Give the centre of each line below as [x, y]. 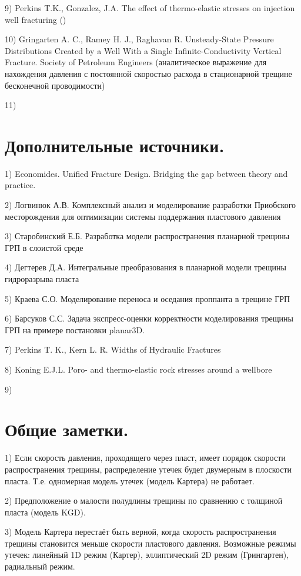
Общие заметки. [67, 429]
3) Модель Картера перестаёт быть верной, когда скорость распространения [141, 532]
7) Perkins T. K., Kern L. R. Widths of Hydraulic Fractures [113, 349]
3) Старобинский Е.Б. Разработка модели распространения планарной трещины [147, 236]
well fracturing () [36, 19]
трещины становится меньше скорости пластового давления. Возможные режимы [150, 543]
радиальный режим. [40, 566]
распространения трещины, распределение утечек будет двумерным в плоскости [148, 469]
